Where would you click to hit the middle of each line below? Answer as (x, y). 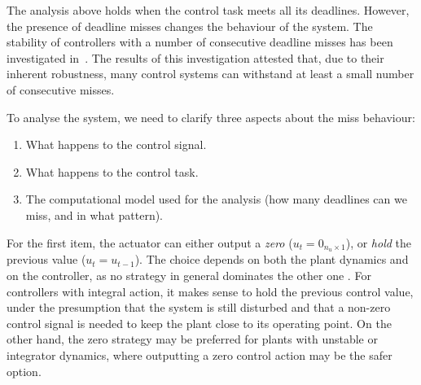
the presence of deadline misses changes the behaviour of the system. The (190, 26)
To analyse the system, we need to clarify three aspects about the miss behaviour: (211, 117)
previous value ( (46, 259)
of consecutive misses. (61, 89)
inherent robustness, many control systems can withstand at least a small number (210, 74)
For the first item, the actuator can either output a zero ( (150, 242)
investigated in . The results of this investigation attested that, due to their (195, 57)
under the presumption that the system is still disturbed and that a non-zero (199, 307)
